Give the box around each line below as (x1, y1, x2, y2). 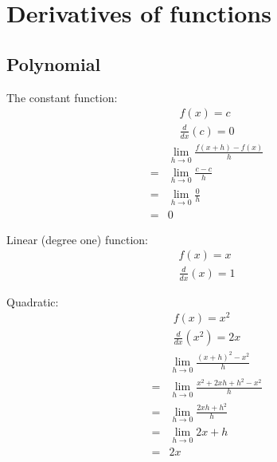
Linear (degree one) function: (6, 231, 149, 247)
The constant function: (6, 89, 118, 105)
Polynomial (6, 51, 101, 76)
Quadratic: (6, 293, 59, 310)
